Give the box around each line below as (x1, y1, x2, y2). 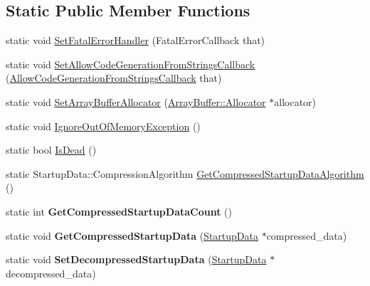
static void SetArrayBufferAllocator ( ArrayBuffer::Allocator (6, 94, 266, 109)
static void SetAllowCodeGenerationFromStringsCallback (6, 56, 255, 71)
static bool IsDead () (6, 142, 97, 157)
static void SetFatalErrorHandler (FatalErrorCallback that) (6, 33, 265, 48)
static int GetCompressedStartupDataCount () (6, 203, 232, 218)
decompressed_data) (6, 265, 96, 280)
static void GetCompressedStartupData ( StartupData (6, 228, 258, 243)
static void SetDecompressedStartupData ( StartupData (6, 252, 267, 267)
